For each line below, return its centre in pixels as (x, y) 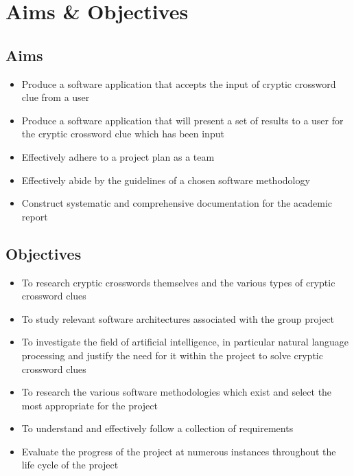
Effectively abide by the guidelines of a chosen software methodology (166, 180)
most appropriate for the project (90, 405)
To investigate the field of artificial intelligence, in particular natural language (185, 342)
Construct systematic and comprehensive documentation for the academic (177, 203)
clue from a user (56, 97)
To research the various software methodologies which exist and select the (177, 392)
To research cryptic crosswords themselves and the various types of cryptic (178, 282)
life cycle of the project (70, 465)
